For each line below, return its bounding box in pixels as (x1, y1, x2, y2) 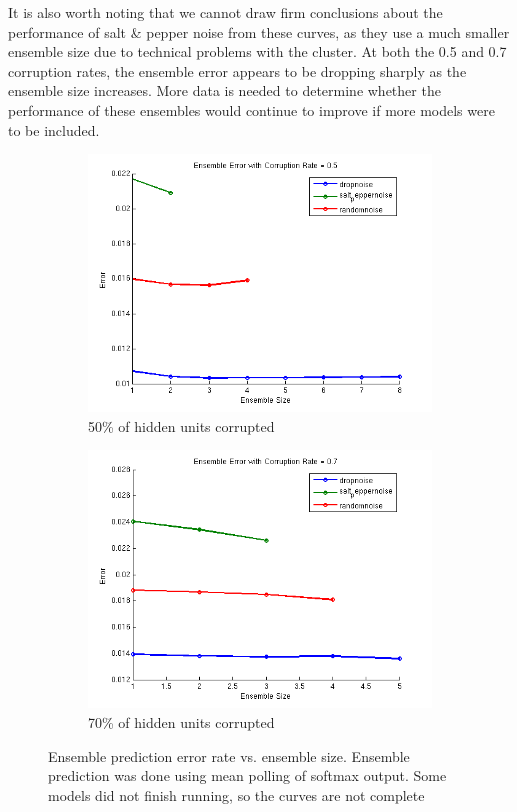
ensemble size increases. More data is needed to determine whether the (8, 80, 441, 101)
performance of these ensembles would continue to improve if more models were (8, 99, 495, 120)
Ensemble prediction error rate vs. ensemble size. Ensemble (48, 745, 410, 766)
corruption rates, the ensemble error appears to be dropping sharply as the (8, 60, 467, 81)
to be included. (8, 119, 100, 140)
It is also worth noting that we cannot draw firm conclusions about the (8, 2, 443, 22)
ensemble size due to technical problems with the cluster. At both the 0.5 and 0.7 (8, 41, 507, 62)
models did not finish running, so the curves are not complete (48, 784, 425, 805)
